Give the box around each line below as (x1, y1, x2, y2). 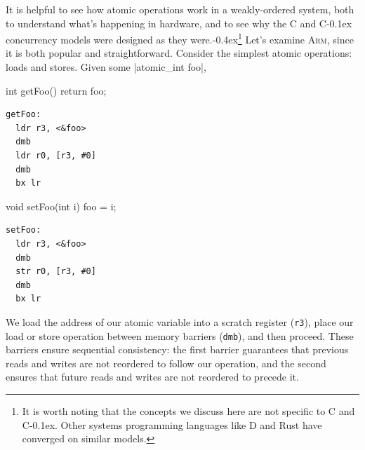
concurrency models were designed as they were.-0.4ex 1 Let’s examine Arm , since (6, 30, 354, 46)
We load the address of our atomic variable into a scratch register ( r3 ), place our (6, 314, 354, 329)
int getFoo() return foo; (6, 83, 107, 97)
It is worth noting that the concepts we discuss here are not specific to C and (22, 404, 355, 418)
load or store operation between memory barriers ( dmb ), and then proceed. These (6, 328, 354, 343)
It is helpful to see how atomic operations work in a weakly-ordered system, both (6, 2, 354, 16)
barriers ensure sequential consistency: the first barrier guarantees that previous (6, 342, 349, 357)
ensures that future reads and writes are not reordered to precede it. (6, 369, 299, 384)
